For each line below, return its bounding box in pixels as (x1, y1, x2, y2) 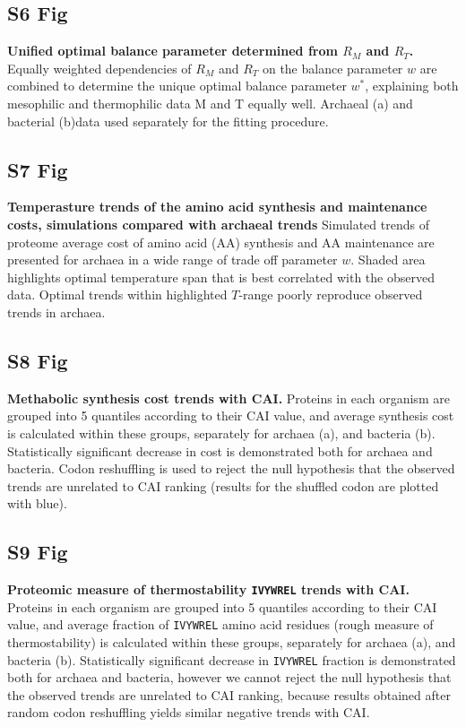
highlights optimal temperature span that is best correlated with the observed (7, 267, 435, 286)
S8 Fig (7, 346, 68, 374)
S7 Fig (7, 155, 68, 183)
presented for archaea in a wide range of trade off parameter (7, 250, 338, 269)
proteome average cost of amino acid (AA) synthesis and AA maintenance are (7, 232, 435, 251)
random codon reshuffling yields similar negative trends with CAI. (7, 703, 370, 722)
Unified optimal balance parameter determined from (7, 41, 338, 60)
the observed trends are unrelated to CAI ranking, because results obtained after (7, 685, 451, 704)
